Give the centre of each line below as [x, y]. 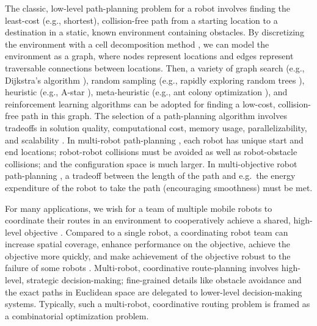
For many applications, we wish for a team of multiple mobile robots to [139, 208]
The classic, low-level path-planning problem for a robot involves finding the [148, 8]
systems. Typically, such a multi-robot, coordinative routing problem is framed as [158, 304]
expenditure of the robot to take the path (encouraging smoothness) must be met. [159, 187]
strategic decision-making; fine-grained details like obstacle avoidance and [164, 280]
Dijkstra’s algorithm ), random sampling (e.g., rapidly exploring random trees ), [155, 80]
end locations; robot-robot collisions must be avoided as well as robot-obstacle [151, 152]
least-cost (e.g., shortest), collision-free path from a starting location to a [141, 20]
